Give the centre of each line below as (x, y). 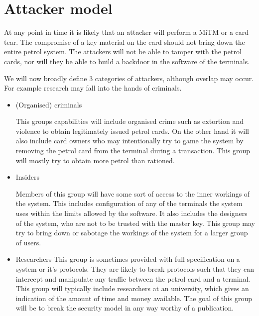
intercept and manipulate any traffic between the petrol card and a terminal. (133, 278)
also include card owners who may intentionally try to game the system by (129, 141)
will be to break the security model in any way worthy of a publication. (125, 308)
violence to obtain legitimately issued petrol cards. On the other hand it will (132, 131)
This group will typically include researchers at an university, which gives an (132, 288)
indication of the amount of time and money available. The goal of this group (134, 298)
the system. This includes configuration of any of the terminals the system (129, 203)
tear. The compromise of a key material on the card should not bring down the (125, 42)
